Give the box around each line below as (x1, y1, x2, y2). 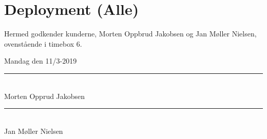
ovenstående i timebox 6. (4, 38, 82, 49)
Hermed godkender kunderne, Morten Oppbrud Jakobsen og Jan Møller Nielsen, (4, 28, 257, 39)
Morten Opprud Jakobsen (4, 90, 85, 101)
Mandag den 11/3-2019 (4, 55, 77, 66)
